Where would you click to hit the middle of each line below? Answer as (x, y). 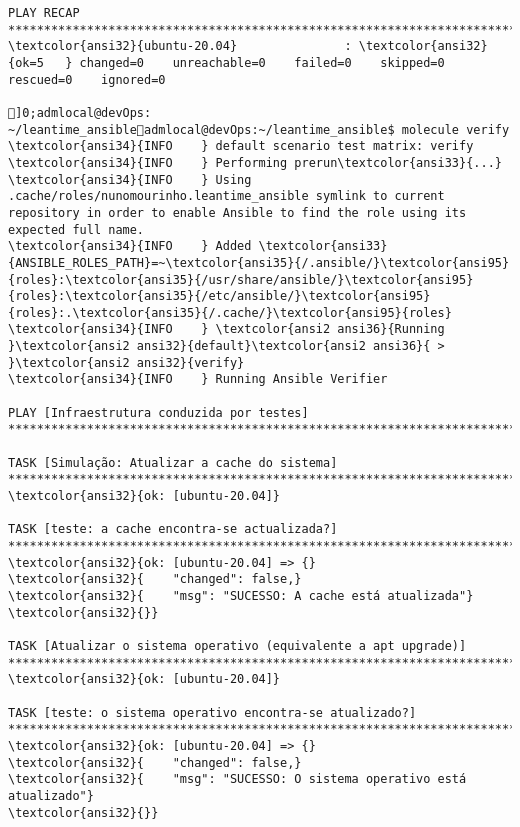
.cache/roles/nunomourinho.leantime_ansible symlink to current (226, 196)
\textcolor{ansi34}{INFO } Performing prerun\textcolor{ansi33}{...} (255, 162)
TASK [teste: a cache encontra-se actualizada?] (173, 529)
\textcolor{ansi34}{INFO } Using (130, 179)
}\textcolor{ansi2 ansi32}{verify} (126, 362)
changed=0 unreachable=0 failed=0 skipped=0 (262, 62)
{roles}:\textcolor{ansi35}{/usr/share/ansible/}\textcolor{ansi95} (241, 279)
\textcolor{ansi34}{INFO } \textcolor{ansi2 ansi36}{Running (226, 329)
